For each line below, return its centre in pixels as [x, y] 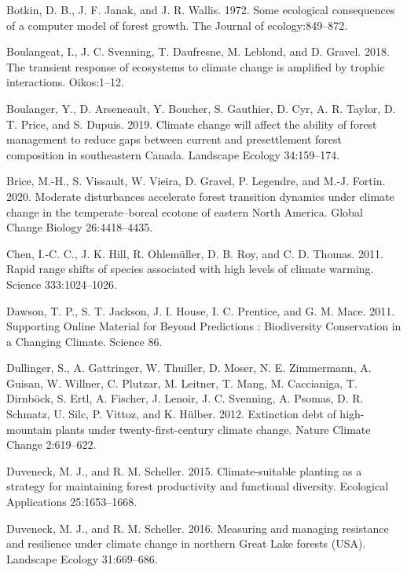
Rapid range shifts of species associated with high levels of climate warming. [190, 269]
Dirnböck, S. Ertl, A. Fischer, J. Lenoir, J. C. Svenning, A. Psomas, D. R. [185, 398]
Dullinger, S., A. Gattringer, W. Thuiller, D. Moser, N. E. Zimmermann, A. [189, 368]
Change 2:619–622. [51, 444]
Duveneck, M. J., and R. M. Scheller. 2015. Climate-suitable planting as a [184, 470]
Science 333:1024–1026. [62, 284]
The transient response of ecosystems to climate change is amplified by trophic [196, 66]
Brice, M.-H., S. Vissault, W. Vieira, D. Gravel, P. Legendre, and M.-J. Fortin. [196, 181]
